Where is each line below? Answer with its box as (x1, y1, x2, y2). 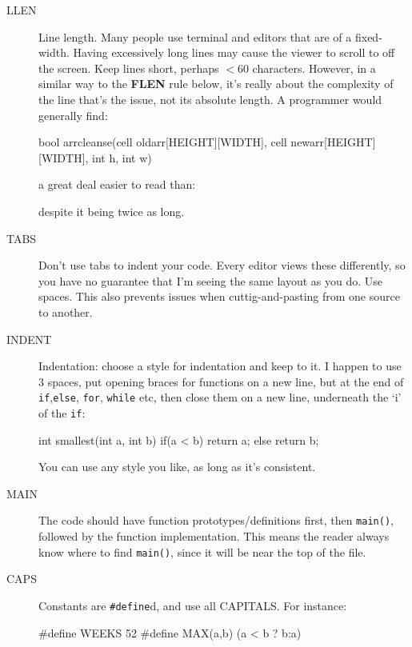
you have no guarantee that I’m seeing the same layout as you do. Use (38, 272, 383, 289)
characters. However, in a (252, 59, 376, 76)
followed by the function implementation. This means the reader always (38, 528, 390, 545)
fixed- (354, 28, 382, 45)
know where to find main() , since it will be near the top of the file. (38, 543, 366, 560)
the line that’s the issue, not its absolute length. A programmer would (38, 90, 382, 107)
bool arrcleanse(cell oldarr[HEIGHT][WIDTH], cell (38, 134, 287, 150)
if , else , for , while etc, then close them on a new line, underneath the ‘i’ (38, 389, 402, 405)
